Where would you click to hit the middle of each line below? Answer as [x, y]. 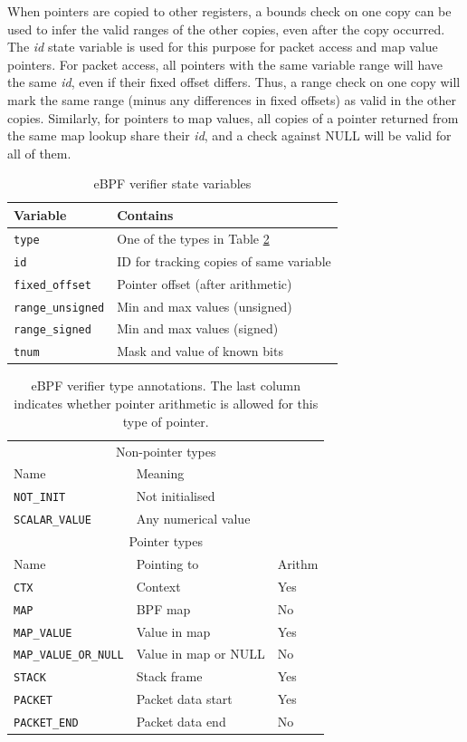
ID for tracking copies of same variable [224, 260]
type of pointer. [166, 421]
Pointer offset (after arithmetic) [205, 283]
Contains [145, 214]
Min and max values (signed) [198, 328]
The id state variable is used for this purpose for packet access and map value [223, 47]
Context [158, 586]
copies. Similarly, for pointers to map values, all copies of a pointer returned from [233, 117]
